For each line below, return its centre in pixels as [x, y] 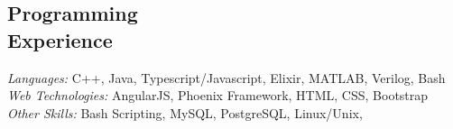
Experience [60, 39]
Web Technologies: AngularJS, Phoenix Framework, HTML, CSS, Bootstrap [218, 95]
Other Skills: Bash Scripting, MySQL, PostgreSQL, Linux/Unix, [185, 112]
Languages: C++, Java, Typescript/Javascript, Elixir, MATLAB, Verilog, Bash [226, 77]
